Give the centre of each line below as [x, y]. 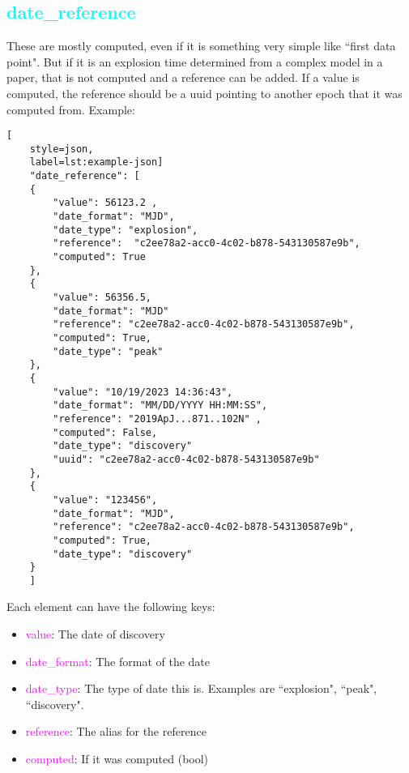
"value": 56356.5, [102, 298]
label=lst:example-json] [96, 162]
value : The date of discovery [95, 634]
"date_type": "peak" [108, 351]
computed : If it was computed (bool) [117, 759]
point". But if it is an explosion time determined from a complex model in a [195, 61]
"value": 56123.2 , [105, 203]
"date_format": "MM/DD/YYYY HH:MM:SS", [160, 406]
